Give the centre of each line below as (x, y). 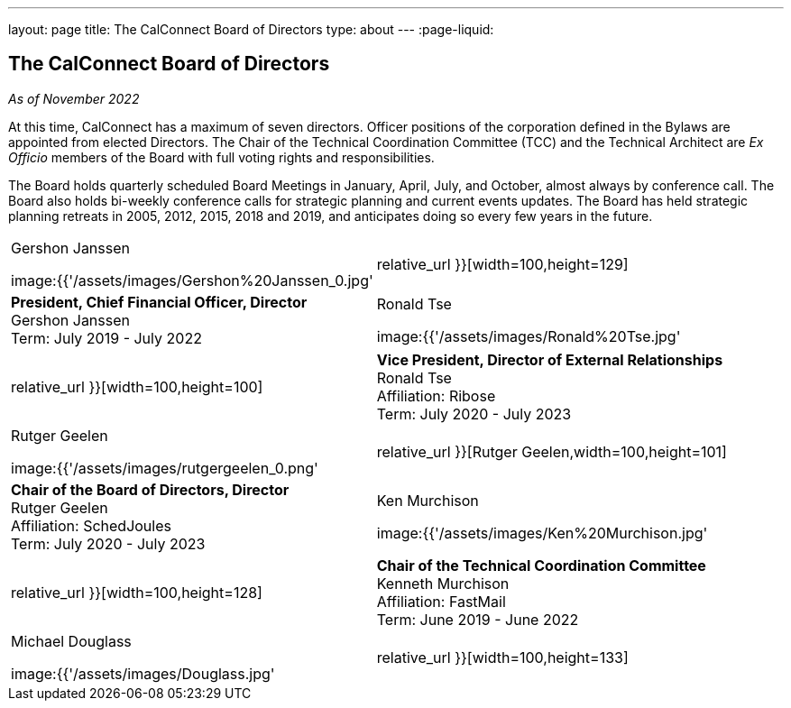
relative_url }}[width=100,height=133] (502, 657)
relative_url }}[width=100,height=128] (137, 592)
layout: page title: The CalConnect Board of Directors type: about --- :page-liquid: (251, 29)
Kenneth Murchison (443, 583)
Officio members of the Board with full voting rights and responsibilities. (221, 157)
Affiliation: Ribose (436, 395)
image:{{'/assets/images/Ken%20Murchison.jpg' (542, 533)
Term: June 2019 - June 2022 (478, 619)
